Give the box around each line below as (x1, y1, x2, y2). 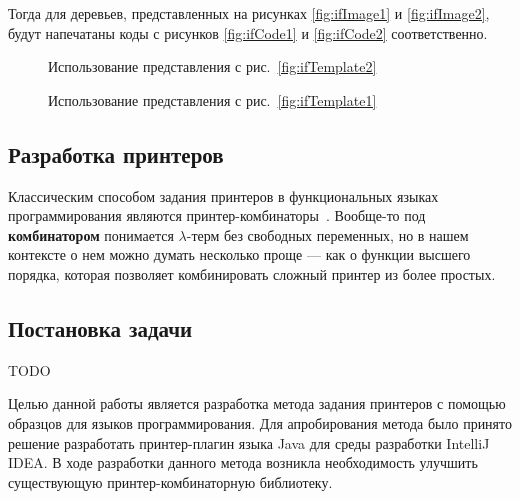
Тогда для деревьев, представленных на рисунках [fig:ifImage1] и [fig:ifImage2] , (8, 3, 490, 23)
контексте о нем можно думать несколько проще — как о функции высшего (8, 244, 471, 265)
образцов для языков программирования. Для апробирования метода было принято (8, 412, 512, 433)
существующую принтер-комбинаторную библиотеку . (8, 471, 333, 492)
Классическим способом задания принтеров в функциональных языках (8, 185, 439, 206)
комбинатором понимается (8, 224, 174, 245)
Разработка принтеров (8, 138, 224, 169)
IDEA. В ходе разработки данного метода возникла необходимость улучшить (8, 452, 478, 473)
